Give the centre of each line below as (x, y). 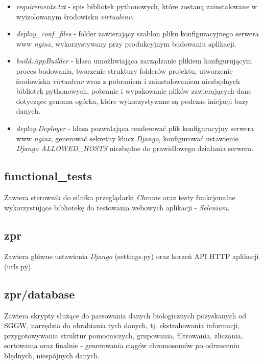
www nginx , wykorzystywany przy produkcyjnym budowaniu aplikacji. (126, 43)
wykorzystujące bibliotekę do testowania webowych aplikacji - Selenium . (117, 207)
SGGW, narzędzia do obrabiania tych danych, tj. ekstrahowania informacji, (122, 325)
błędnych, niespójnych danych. (52, 356)
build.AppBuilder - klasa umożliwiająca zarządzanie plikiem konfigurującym (134, 61)
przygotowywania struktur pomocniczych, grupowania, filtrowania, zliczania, (124, 335)
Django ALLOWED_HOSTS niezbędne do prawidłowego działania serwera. (135, 148)
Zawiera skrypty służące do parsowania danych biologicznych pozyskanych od (125, 315)
